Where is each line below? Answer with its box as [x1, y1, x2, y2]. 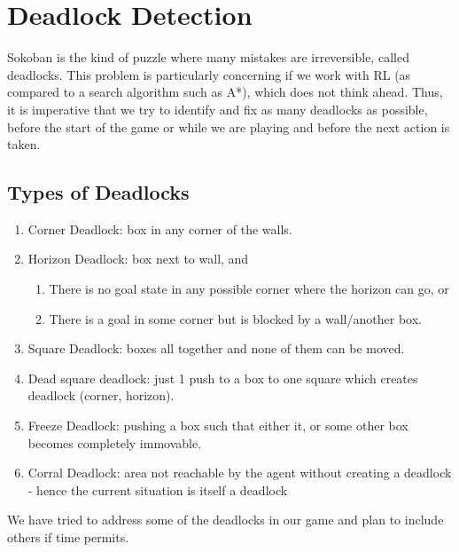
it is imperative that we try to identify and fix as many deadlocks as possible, [7, 99, 428, 118]
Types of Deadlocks [7, 178, 190, 206]
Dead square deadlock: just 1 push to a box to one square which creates [27, 368, 418, 387]
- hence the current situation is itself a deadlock [27, 480, 288, 499]
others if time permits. [7, 528, 129, 547]
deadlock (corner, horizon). [27, 386, 175, 405]
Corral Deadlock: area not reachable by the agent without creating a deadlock [27, 463, 452, 482]
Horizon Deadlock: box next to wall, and [27, 249, 249, 268]
